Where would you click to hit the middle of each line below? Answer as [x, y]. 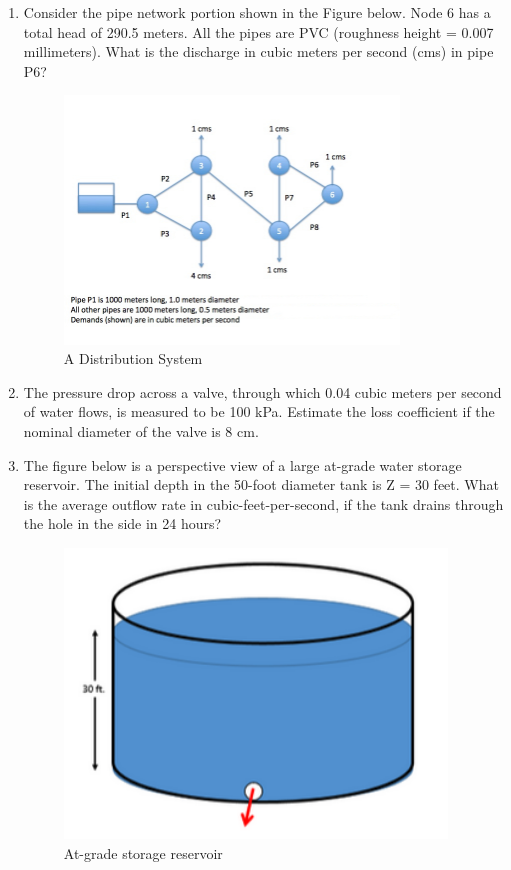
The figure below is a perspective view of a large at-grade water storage [242, 464]
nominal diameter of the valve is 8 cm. [141, 431]
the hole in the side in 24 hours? [122, 523]
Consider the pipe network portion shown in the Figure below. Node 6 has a [257, 12]
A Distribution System [133, 358]
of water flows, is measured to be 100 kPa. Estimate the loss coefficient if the [259, 411]
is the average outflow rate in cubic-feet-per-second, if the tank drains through [263, 503]
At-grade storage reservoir [143, 852]
